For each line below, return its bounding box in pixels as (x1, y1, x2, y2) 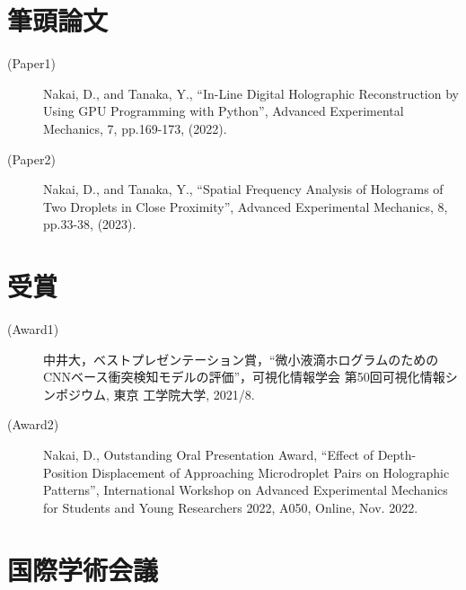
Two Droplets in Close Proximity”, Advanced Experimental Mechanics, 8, (43, 197, 448, 216)
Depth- (377, 445, 417, 463)
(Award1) (7, 320, 59, 338)
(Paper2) (7, 149, 56, 168)
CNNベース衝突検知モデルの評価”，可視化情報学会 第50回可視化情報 (43, 367, 445, 386)
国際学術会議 (7, 550, 159, 587)
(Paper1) (7, 54, 56, 73)
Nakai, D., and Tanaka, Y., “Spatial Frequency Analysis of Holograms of (43, 180, 444, 198)
